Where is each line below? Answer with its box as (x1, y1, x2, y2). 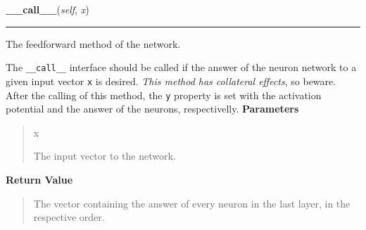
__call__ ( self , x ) (6, 2, 89, 16)
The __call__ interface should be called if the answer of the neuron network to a (6, 60, 357, 75)
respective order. (33, 210, 105, 224)
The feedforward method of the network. (6, 36, 181, 51)
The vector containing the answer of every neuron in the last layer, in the (33, 196, 351, 210)
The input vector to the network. (33, 148, 176, 163)
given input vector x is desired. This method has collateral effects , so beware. (6, 73, 336, 88)
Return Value (6, 172, 73, 186)
